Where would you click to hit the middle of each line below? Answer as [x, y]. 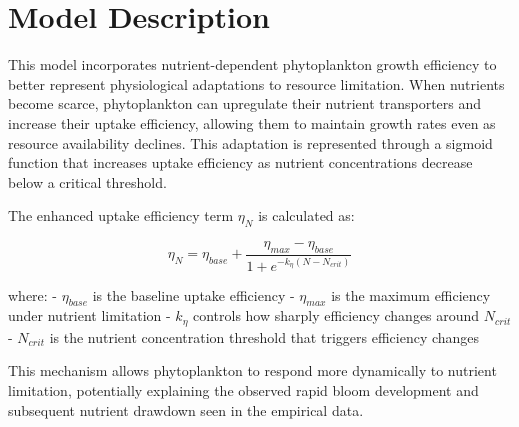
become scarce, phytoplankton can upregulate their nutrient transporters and [245, 103]
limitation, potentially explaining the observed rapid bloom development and [243, 390]
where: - [33, 294]
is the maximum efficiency [411, 294]
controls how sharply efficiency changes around [336, 315]
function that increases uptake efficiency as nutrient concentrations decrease [240, 162]
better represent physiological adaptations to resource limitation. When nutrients [256, 83]
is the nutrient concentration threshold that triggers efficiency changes [264, 336]
